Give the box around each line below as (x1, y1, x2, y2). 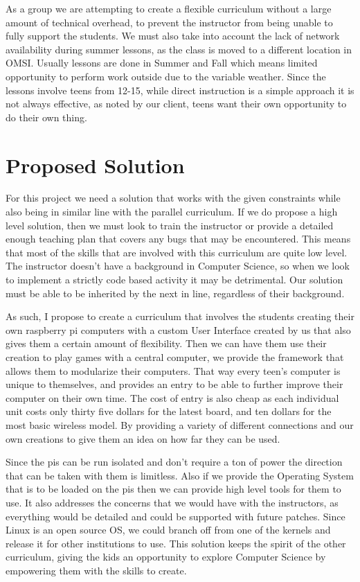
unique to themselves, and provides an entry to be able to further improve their (6, 377, 343, 391)
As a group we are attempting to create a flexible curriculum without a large (6, 1, 332, 15)
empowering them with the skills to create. (6, 563, 187, 577)
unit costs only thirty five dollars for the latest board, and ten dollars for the (6, 404, 332, 418)
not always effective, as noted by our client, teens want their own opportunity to (6, 96, 347, 111)
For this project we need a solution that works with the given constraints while (6, 191, 341, 205)
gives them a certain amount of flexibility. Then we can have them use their (6, 336, 327, 351)
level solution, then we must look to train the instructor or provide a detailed (6, 218, 334, 232)
